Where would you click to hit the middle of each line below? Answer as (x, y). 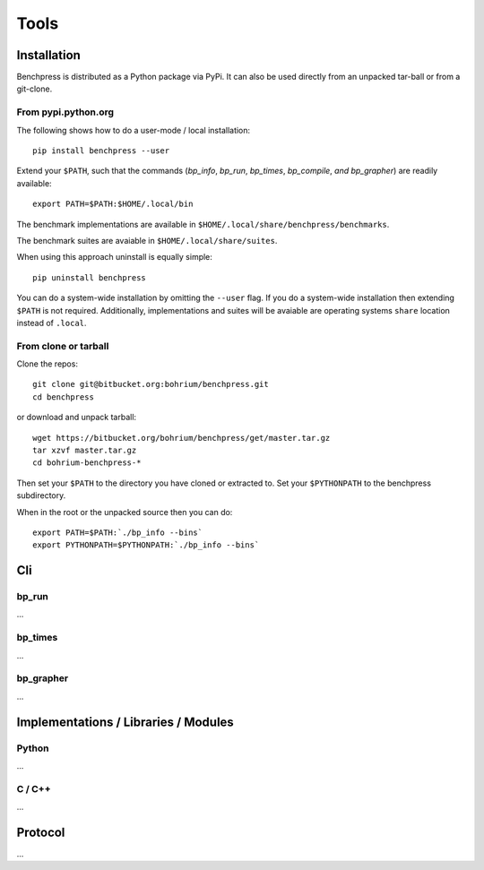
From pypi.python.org (65, 112)
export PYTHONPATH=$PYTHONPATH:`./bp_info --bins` (146, 545)
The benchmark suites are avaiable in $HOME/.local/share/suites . (147, 240)
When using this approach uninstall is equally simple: (114, 257)
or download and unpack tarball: (77, 418)
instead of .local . (52, 323)
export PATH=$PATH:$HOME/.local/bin (113, 204)
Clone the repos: (47, 364)
